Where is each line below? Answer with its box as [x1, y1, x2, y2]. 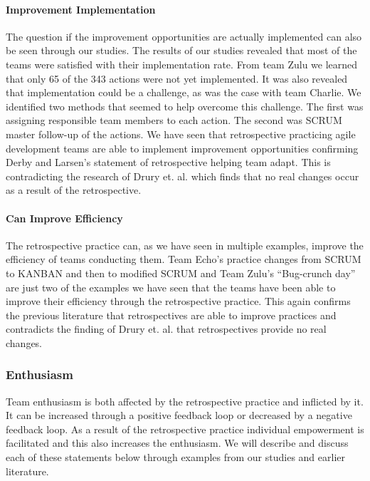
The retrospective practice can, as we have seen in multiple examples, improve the [6, 237, 364, 252]
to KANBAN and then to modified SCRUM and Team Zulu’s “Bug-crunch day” [6, 265, 356, 280]
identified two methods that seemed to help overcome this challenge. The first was [6, 98, 364, 113]
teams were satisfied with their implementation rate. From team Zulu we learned [6, 56, 358, 71]
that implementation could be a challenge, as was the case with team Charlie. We [6, 85, 361, 100]
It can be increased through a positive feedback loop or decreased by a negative [6, 408, 352, 423]
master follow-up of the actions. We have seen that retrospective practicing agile [6, 126, 356, 141]
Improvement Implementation [6, 1, 156, 16]
